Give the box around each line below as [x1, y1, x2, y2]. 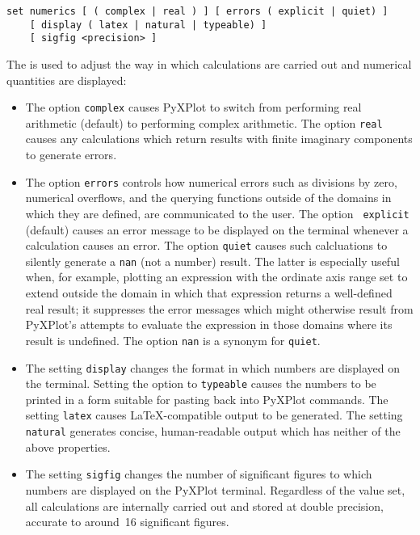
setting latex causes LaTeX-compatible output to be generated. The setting [25, 407, 403, 423]
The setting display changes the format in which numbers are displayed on [25, 359, 400, 376]
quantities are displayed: [6, 71, 127, 88]
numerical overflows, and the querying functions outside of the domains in [25, 189, 392, 206]
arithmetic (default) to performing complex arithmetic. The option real [25, 114, 383, 131]
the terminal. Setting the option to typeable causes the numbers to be [25, 375, 376, 392]
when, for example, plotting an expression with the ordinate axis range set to [25, 268, 408, 285]
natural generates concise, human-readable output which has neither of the [25, 423, 401, 440]
